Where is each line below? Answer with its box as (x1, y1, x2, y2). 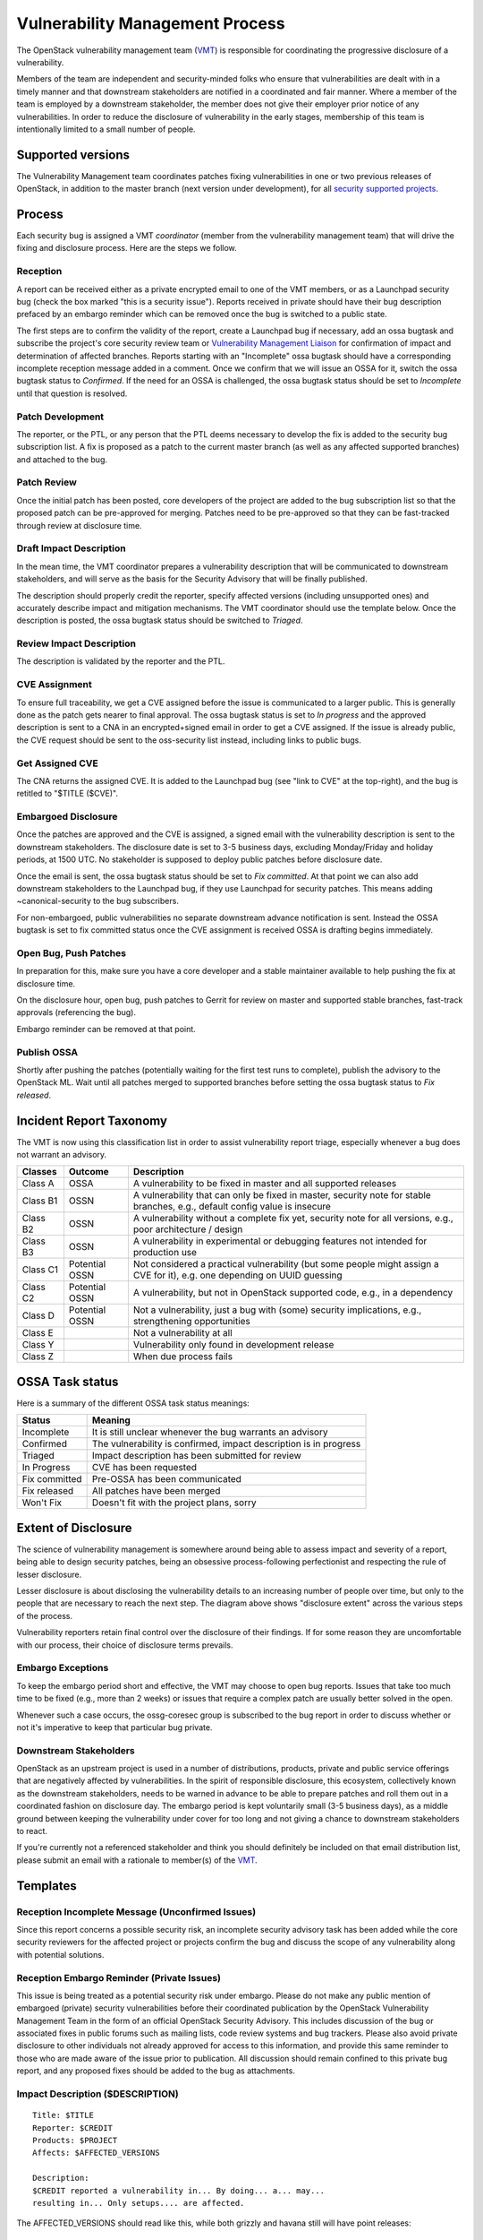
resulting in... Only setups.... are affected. (32, 2198, 245, 2208)
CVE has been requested (91, 1461, 197, 1474)
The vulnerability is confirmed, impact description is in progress (91, 1438, 361, 1451)
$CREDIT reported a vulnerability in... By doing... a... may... (32, 2185, 326, 2195)
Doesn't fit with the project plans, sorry (91, 1496, 257, 1509)
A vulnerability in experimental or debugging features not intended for (132, 1235, 428, 1247)
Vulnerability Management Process (16, 13, 285, 33)
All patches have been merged (91, 1485, 221, 1497)
